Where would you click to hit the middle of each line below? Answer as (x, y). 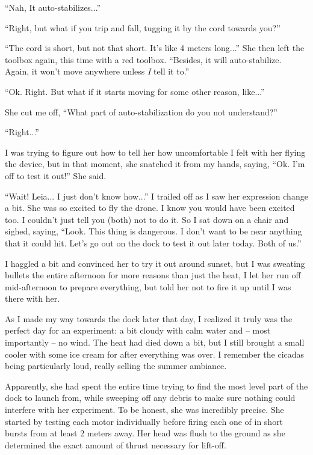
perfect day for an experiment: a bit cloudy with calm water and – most (138, 330)
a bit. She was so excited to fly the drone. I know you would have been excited (150, 208)
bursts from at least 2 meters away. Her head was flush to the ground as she (145, 433)
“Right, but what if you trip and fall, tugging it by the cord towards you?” (143, 27)
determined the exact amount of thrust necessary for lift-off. (116, 444)
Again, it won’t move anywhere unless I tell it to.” (97, 71)
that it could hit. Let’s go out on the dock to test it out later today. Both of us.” (153, 243)
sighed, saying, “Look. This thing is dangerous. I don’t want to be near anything (153, 231)
